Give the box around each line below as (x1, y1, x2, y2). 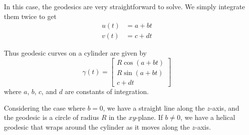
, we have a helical (180, 112, 235, 122)
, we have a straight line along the (103, 102, 205, 113)
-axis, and (210, 102, 239, 113)
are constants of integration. (64, 86, 149, 96)
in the (108, 112, 126, 122)
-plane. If (136, 112, 163, 122)
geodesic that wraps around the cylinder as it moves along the (4, 121, 190, 132)
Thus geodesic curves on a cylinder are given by (4, 48, 147, 58)
